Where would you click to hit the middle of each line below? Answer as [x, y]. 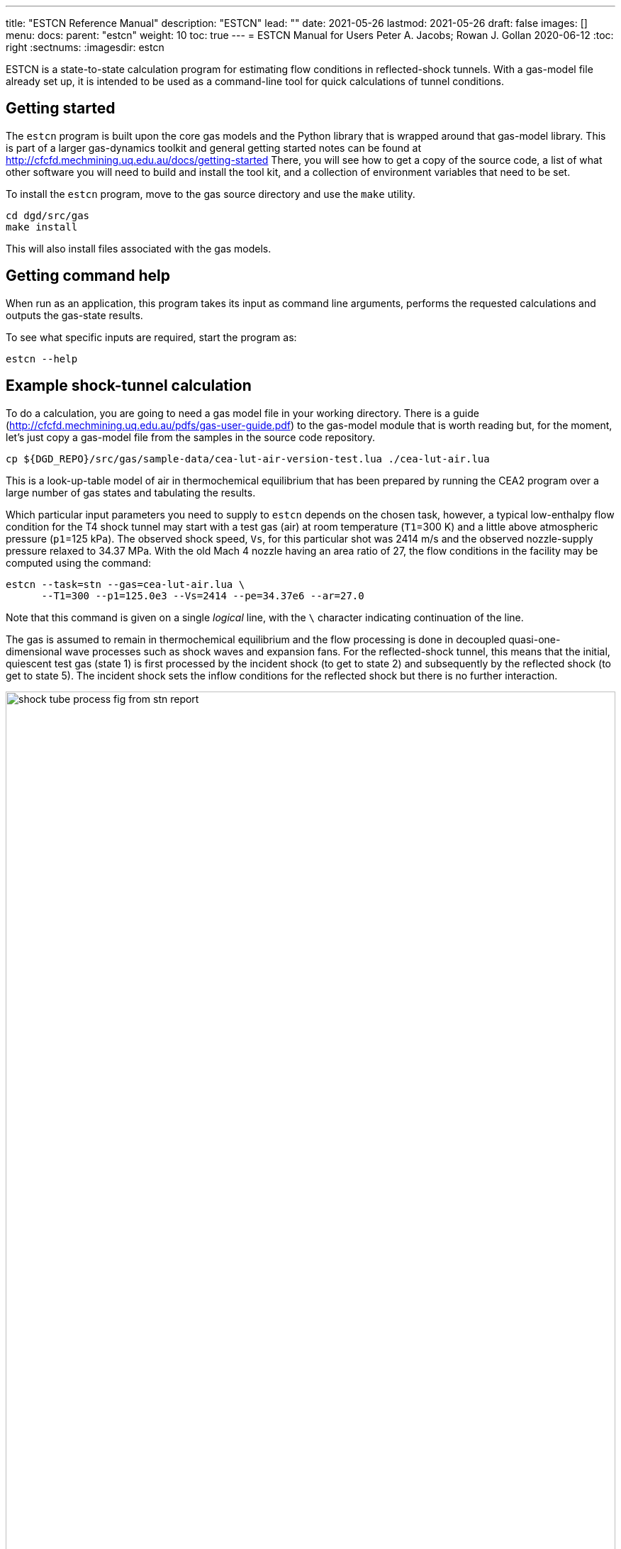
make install [42, 227]
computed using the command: [79, 562]
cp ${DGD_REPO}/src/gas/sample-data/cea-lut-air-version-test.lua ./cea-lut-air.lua [248, 459]
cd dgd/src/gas [48, 215]
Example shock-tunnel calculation [129, 386]
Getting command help [88, 276]
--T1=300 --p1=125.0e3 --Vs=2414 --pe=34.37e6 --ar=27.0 [203, 595]
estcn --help [42, 359]
